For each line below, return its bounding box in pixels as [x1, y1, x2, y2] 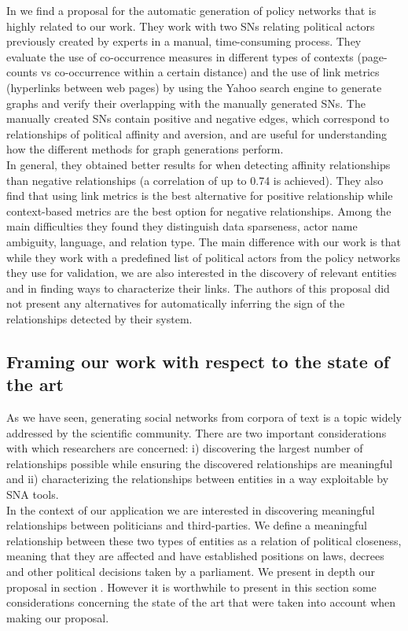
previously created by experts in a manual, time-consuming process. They [6, 33, 362, 50]
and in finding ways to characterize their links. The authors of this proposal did [6, 279, 390, 296]
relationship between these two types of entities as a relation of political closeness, [6, 532, 402, 548]
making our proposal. [6, 609, 109, 625]
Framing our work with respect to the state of [6, 349, 390, 373]
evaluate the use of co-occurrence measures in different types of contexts [6, 48, 354, 65]
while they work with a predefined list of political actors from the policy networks [6, 249, 400, 265]
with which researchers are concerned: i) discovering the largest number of [6, 440, 363, 456]
